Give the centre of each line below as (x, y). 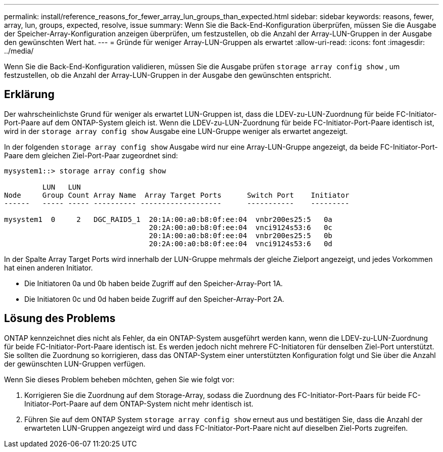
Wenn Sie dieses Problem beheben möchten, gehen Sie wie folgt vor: (119, 379)
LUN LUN (61, 187)
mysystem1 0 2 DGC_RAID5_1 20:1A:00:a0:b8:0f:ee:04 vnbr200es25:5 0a (168, 219)
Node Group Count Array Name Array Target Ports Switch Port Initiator (177, 195)
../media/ (19, 51)
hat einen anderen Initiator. (49, 267)
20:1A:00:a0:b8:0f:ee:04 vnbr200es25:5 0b (241, 235)
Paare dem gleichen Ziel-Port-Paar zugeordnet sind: (91, 155)
